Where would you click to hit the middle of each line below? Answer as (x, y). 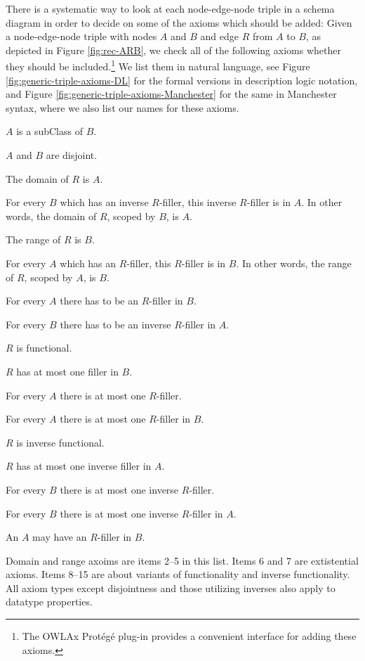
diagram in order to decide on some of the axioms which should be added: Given (179, 22)
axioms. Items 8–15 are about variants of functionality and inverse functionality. (178, 574)
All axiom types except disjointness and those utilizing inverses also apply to (171, 588)
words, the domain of (51, 216)
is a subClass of (49, 131)
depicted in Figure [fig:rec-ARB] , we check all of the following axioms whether (173, 50)
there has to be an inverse (115, 324)
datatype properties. (49, 602)
